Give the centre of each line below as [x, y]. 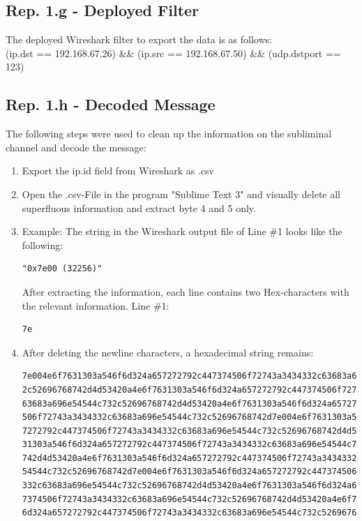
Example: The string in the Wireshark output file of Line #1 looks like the [182, 231]
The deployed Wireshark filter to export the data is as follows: [139, 39]
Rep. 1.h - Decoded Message [111, 104]
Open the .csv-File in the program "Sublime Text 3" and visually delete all [181, 194]
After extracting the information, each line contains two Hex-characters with [186, 291]
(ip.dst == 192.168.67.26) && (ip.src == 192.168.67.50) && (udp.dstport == [173, 53]
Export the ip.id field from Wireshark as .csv [118, 171]
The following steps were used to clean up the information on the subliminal [169, 134]
